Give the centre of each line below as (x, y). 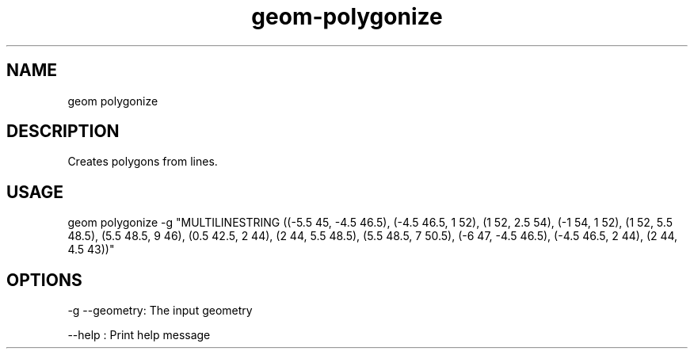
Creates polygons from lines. (143, 162)
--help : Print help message (139, 335)
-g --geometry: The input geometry (160, 311)
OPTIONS (44, 280)
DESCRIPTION (63, 132)
